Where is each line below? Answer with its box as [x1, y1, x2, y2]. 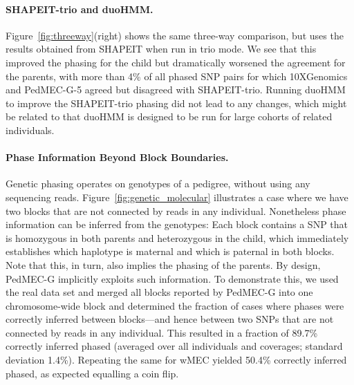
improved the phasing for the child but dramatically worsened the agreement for [6, 55, 346, 69]
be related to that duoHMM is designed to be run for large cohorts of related [6, 109, 333, 124]
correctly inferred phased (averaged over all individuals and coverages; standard [6, 339, 343, 353]
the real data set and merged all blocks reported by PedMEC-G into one [6, 285, 313, 299]
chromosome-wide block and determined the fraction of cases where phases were [6, 298, 344, 312]
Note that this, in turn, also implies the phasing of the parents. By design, [6, 257, 321, 272]
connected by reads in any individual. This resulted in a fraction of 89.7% [6, 325, 318, 339]
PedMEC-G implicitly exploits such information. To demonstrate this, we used [6, 271, 339, 285]
